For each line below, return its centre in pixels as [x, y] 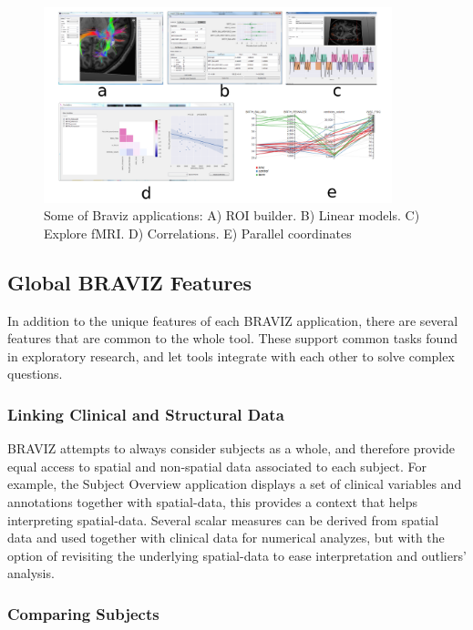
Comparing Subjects [83, 613]
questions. [35, 374]
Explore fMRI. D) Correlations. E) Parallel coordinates [198, 233]
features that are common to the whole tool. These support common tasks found [232, 338]
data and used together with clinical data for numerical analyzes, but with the [226, 538]
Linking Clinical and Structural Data [146, 414]
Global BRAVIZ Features [130, 282]
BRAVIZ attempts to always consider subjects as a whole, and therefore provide [231, 448]
